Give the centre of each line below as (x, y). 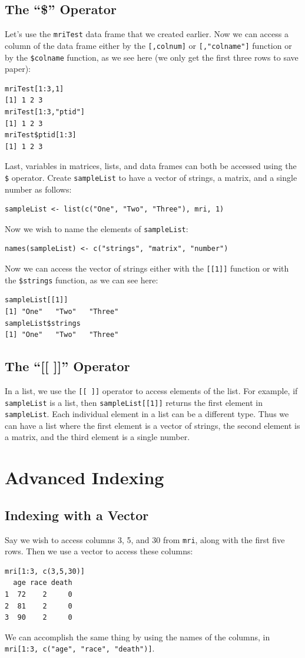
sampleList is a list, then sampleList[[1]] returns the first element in (134, 402)
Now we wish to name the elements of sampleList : (97, 228)
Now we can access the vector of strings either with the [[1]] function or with (147, 268)
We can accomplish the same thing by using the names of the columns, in (137, 636)
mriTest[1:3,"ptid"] (45, 112)
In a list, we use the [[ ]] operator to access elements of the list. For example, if (151, 390)
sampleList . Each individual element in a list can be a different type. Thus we (147, 414)
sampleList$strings (43, 323)
